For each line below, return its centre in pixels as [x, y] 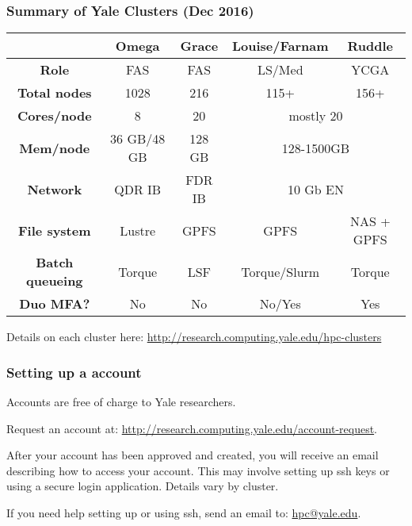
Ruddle [370, 46]
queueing [55, 281]
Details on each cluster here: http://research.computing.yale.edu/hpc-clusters [194, 337]
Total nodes [54, 93]
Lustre [138, 230]
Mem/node [55, 148]
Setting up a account [74, 372]
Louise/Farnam [280, 46]
